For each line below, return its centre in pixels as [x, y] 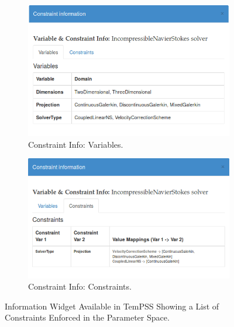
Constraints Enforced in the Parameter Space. [87, 317]
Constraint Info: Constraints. [80, 286]
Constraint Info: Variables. [76, 144]
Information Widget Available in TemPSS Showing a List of [112, 306]
